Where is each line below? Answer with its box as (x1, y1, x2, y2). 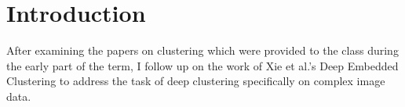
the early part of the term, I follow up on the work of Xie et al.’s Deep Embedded (6, 57, 399, 73)
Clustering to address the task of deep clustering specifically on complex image (6, 73, 385, 89)
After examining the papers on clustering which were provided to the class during (6, 42, 399, 59)
